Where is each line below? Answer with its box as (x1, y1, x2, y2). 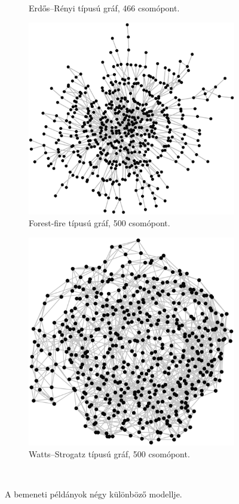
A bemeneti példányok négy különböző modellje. (5, 488, 182, 500)
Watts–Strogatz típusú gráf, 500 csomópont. (29, 447, 190, 460)
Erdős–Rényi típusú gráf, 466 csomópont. (29, 2, 180, 14)
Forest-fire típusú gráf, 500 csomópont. (29, 216, 170, 229)
